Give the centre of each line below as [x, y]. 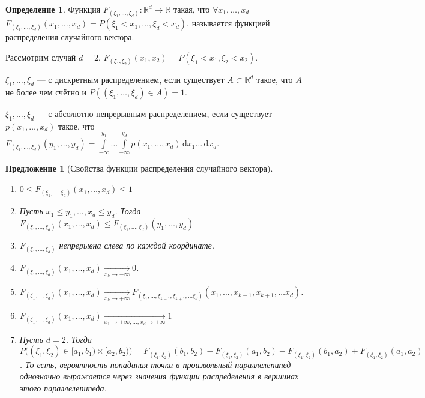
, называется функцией [228, 23]
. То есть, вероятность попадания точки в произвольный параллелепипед [155, 364]
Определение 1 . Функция [53, 9]
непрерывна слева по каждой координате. [137, 245]
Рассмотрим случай [41, 57]
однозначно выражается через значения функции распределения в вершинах [159, 376]
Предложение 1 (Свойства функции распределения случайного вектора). [139, 168]
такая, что [192, 9]
